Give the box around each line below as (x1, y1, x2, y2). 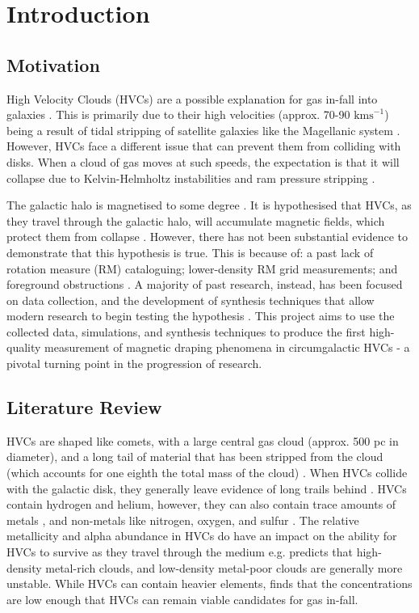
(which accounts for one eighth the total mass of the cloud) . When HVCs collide (6, 464, 408, 481)
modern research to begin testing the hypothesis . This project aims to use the (6, 307, 395, 324)
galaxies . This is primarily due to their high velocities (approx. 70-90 (6, 106, 350, 123)
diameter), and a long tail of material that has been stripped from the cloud (6, 448, 383, 465)
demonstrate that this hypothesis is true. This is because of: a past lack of (6, 243, 374, 260)
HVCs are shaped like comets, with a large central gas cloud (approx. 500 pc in (6, 432, 399, 449)
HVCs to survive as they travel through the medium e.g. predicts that (6, 543, 354, 560)
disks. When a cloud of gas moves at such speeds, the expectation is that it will (6, 153, 400, 170)
